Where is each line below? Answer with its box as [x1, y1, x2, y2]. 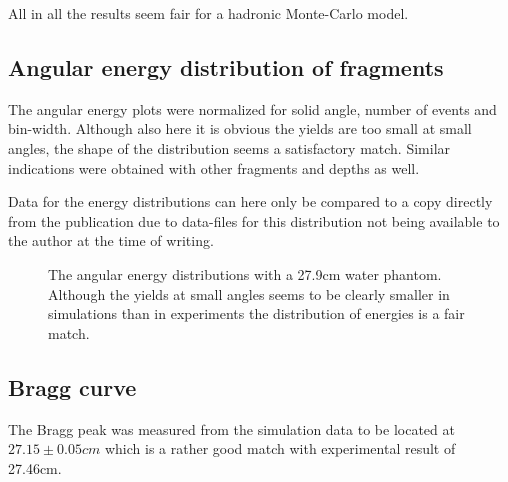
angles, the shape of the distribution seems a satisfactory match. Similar [8, 137, 451, 158]
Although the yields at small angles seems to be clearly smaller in [48, 283, 450, 304]
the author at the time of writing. [8, 230, 214, 251]
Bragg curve [8, 371, 137, 402]
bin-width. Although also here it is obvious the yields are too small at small [8, 118, 472, 139]
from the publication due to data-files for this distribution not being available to [8, 210, 500, 231]
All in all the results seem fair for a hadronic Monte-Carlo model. [8, 3, 409, 23]
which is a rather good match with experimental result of [104, 438, 456, 459]
